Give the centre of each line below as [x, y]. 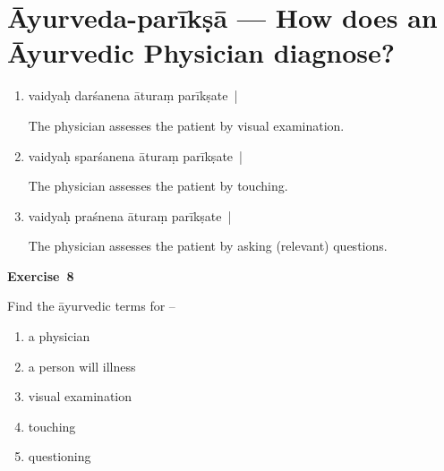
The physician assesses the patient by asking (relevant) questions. [208, 246]
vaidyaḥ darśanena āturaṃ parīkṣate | [133, 95]
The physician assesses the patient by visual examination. [186, 125]
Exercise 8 [41, 275]
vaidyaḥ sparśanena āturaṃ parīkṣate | [135, 155]
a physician [59, 336]
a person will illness [82, 366]
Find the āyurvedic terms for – [91, 306]
